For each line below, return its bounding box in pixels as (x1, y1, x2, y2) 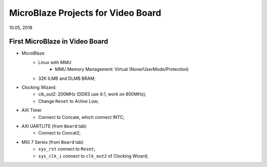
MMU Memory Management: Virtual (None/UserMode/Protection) (55, 67, 189, 72)
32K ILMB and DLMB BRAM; (38, 75, 96, 81)
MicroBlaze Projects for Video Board (9, 7, 162, 18)
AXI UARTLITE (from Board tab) (21, 123, 87, 129)
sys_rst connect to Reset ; (38, 146, 95, 152)
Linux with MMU (38, 59, 72, 65)
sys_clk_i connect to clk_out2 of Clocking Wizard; (38, 153, 148, 159)
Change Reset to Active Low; (38, 98, 99, 104)
